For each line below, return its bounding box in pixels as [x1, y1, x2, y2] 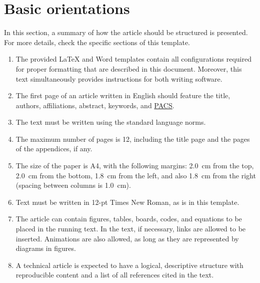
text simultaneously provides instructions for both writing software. [15, 73, 222, 84]
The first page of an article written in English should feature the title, [15, 90, 230, 101]
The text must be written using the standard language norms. [15, 117, 206, 127]
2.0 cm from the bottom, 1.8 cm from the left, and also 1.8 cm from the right [15, 170, 256, 180]
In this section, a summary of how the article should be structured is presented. [4, 27, 248, 38]
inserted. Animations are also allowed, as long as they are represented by [15, 233, 239, 243]
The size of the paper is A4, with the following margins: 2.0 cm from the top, [15, 160, 254, 171]
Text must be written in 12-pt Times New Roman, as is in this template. [15, 196, 239, 207]
